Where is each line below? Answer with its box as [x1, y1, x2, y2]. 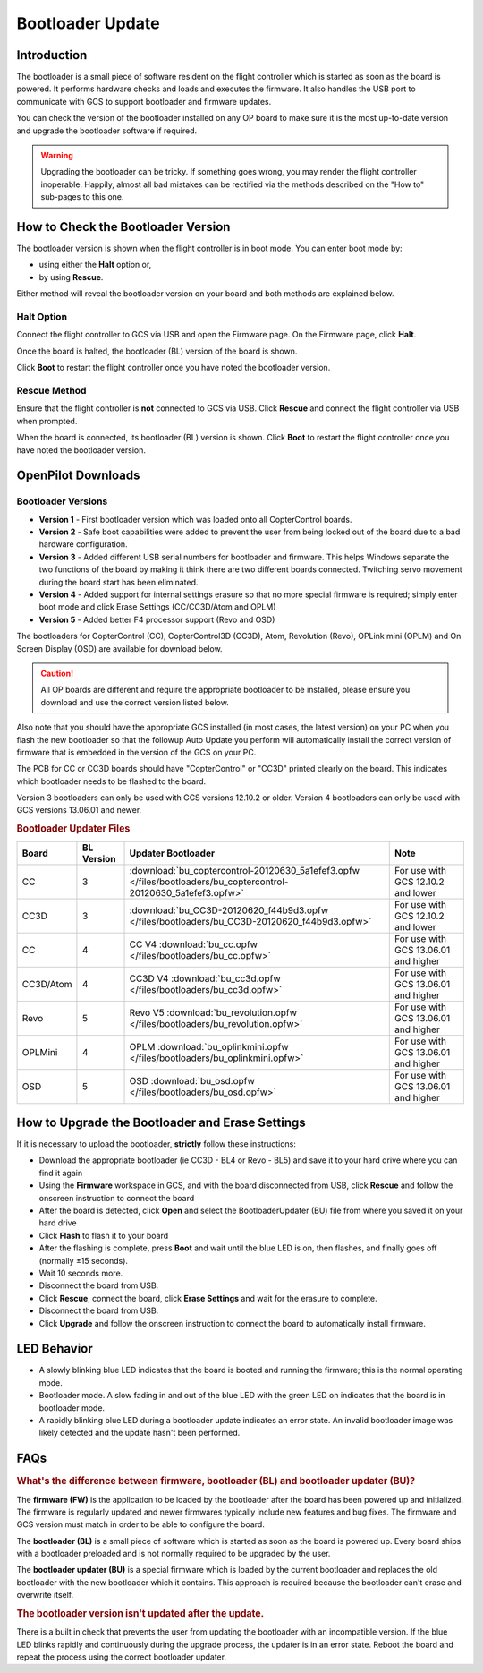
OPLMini [21, 1046, 58, 1058]
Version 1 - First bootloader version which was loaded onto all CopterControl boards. [38, 514, 352, 525]
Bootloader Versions [16, 495, 108, 508]
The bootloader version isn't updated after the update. [16, 1608, 265, 1620]
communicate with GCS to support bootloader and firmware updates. [16, 96, 272, 107]
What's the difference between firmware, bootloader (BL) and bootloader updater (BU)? [16, 1475, 416, 1488]
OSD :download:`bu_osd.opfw [129, 1074, 255, 1087]
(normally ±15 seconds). [38, 1255, 129, 1266]
